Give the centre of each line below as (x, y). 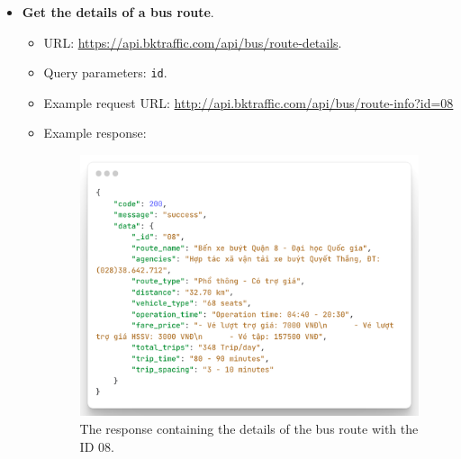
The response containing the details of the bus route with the (249, 429)
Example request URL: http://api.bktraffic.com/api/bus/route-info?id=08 (249, 102)
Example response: (95, 133)
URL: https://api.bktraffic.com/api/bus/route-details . (193, 42)
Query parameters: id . (105, 72)
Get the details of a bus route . (118, 12)
